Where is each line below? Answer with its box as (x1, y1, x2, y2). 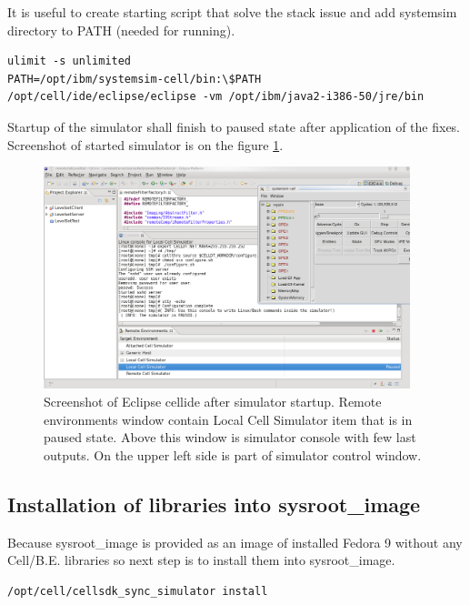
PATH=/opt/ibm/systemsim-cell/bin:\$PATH (7, 72, 262, 86)
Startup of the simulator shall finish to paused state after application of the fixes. (7, 116, 461, 136)
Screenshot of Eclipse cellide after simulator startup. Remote (44, 392, 382, 411)
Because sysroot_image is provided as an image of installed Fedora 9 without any (7, 532, 463, 551)
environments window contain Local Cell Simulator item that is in (44, 409, 413, 429)
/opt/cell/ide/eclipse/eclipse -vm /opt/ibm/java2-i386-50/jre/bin (7, 90, 425, 104)
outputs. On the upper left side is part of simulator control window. (44, 445, 422, 464)
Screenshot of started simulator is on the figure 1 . (7, 135, 284, 154)
